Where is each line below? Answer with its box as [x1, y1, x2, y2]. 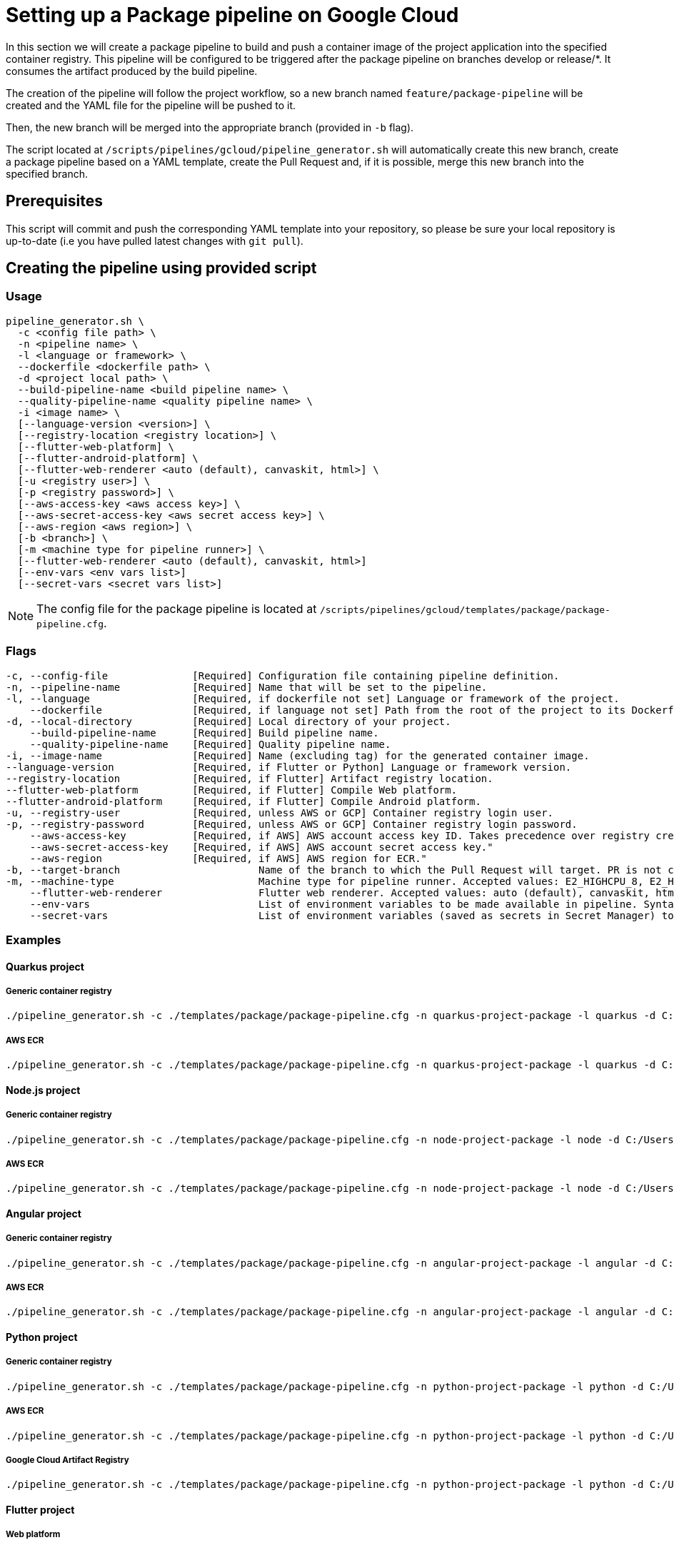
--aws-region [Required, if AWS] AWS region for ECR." [29, 852, 428, 864]
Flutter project [6, 1504, 75, 1516]
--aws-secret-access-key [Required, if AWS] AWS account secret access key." [29, 841, 493, 853]
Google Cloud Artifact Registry [6, 1455, 129, 1466]
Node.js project [6, 1083, 81, 1096]
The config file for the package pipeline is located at [36, 601, 317, 616]
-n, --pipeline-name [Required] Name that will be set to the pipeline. [6, 681, 488, 693]
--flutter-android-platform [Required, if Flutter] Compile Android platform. [6, 795, 481, 807]
